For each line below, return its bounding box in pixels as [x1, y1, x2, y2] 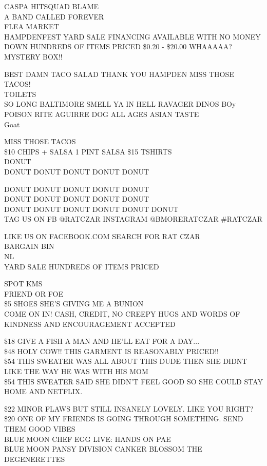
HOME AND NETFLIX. [4, 386, 83, 397]
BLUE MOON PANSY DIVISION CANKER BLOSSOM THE [4, 443, 202, 454]
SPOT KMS [4, 278, 43, 289]
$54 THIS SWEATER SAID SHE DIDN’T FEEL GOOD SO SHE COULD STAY [4, 376, 263, 386]
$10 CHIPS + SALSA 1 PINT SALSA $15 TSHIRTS [4, 146, 172, 157]
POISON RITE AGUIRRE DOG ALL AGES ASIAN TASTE [4, 108, 199, 119]
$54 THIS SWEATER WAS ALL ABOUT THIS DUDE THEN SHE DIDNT [4, 356, 247, 366]
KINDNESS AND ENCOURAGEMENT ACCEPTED [4, 318, 176, 329]
